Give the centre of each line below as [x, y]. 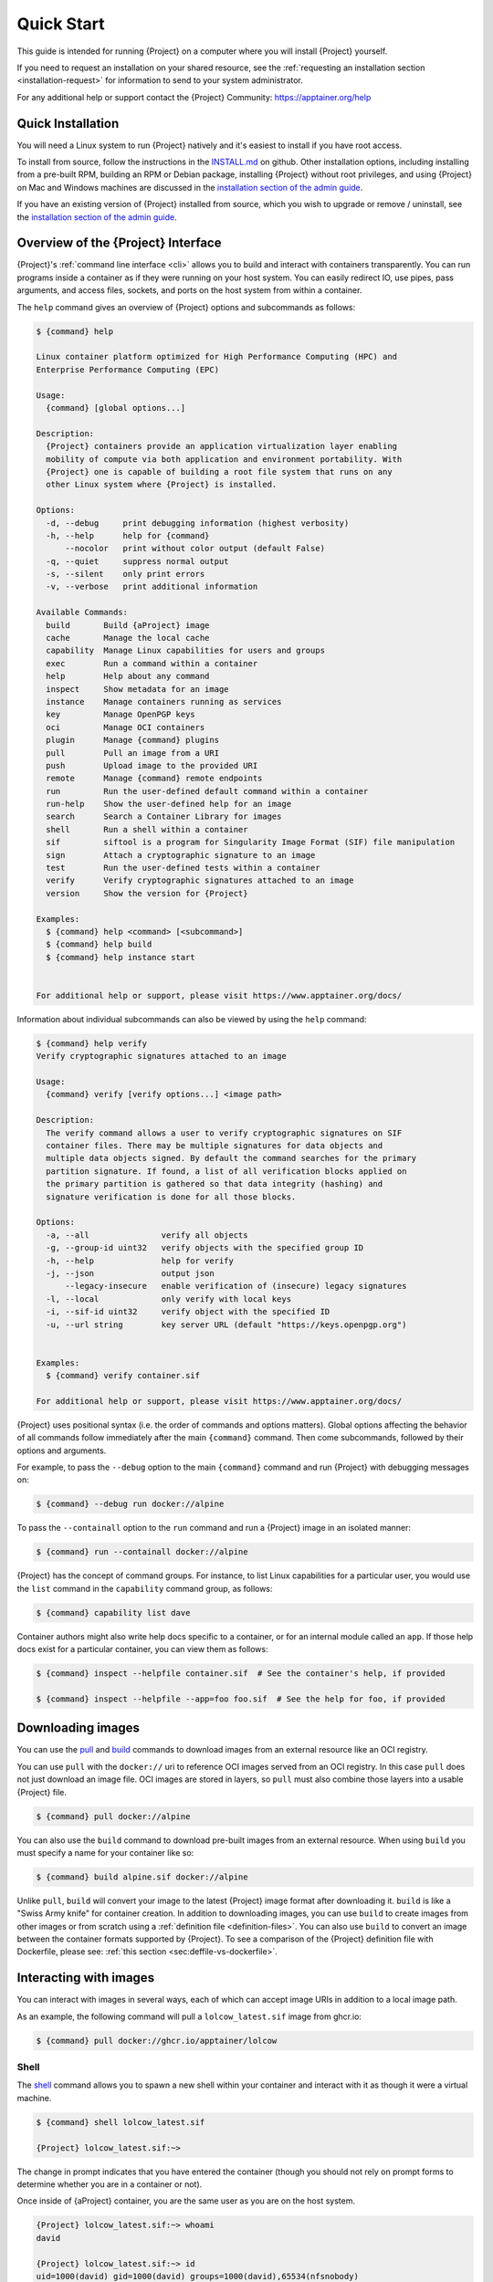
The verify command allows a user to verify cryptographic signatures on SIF [224, 1133]
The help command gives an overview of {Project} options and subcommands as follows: [186, 307]
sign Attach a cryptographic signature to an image [181, 855]
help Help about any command [128, 676]
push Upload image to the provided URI [152, 765]
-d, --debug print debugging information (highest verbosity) [198, 523]
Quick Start [61, 24]
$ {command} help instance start [121, 957]
